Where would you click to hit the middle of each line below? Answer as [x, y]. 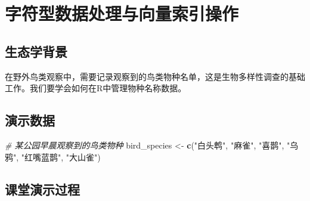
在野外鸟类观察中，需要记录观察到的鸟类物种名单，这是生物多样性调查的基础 [155, 76]
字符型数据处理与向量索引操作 [122, 13]
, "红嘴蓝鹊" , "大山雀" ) [58, 157]
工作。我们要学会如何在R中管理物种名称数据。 [96, 88]
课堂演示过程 [42, 189]
